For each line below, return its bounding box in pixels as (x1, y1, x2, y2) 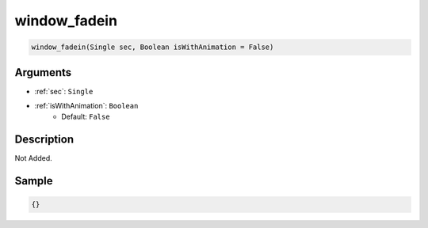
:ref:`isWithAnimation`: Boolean (34, 101, 139, 111)
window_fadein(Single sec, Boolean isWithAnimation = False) (31, 43, 274, 51)
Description (14, 133, 75, 146)
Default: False (61, 112, 110, 122)
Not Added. (14, 154, 53, 163)
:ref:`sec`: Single (34, 86, 94, 96)
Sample (14, 174, 53, 188)
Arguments (14, 66, 72, 79)
